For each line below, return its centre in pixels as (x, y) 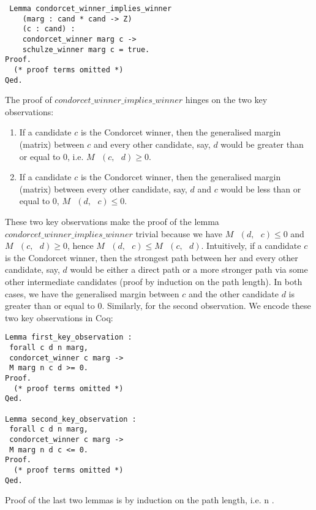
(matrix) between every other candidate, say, (103, 188)
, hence (80, 245)
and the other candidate (233, 293)
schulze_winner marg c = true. (86, 49)
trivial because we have (179, 233)
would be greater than (262, 144)
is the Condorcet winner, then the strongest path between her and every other (152, 257)
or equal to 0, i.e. (51, 156)
